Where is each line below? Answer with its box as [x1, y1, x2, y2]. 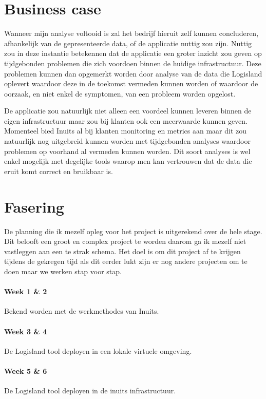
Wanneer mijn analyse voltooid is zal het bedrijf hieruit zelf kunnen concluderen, [4, 28, 259, 39]
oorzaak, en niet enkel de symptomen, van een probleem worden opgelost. [4, 88, 236, 99]
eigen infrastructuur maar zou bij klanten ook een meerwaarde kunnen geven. [4, 115, 248, 126]
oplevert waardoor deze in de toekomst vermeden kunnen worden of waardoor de [4, 78, 258, 89]
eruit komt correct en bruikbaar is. [4, 165, 113, 176]
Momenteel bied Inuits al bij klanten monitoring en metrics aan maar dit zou [4, 125, 246, 136]
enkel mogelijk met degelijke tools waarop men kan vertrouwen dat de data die [4, 156, 252, 166]
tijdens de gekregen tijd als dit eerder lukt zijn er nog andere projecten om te [4, 256, 248, 267]
